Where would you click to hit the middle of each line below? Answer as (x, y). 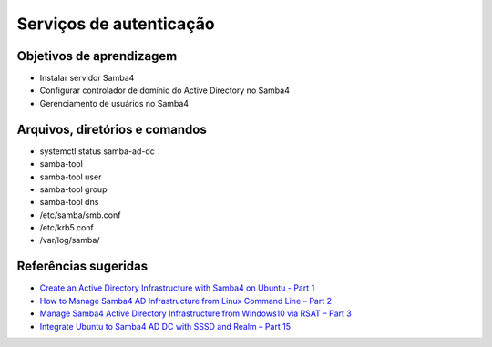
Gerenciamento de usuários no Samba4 (114, 103)
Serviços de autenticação (116, 24)
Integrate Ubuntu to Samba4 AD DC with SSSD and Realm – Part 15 (165, 326)
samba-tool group (73, 189)
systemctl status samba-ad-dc (97, 151)
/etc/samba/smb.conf (80, 215)
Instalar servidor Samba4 (87, 78)
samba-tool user (71, 177)
